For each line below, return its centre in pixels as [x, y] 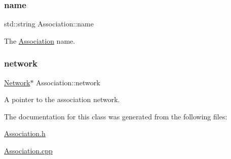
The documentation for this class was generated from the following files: [116, 116]
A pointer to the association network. [62, 99]
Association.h [25, 133]
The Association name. [40, 40]
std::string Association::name [49, 24]
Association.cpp [28, 150]
